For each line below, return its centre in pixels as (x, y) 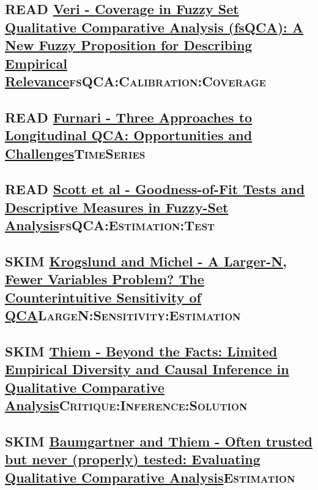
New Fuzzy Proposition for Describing (129, 45)
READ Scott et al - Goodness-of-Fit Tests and (155, 189)
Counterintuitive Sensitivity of (103, 297)
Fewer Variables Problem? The (105, 279)
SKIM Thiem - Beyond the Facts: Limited (141, 351)
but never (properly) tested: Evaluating (133, 459)
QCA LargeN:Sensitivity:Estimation (123, 315)
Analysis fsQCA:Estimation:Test (110, 225)
